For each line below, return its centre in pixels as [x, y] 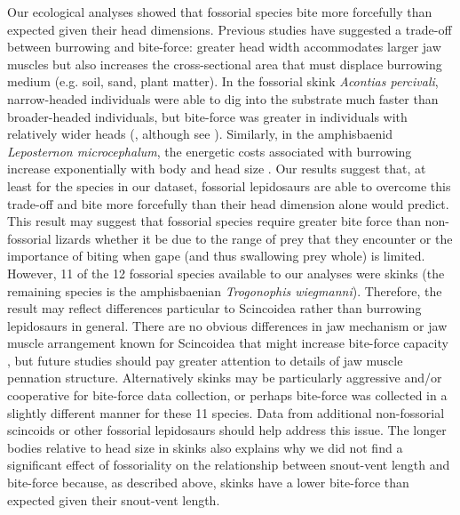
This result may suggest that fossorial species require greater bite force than [214, 221]
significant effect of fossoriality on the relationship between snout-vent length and [229, 465]
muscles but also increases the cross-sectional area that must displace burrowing [225, 64]
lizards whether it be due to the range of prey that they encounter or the [254, 238]
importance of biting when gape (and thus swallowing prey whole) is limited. [216, 256]
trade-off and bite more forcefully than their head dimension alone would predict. [228, 203]
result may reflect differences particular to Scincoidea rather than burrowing [214, 308]
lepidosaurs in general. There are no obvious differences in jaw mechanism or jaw [227, 325]
